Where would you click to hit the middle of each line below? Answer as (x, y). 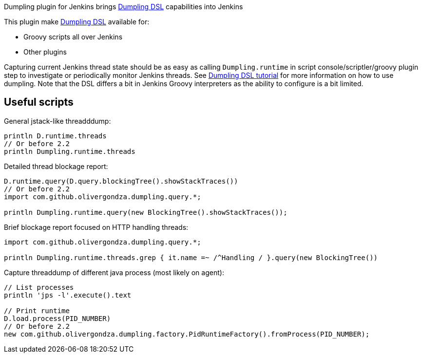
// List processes (39, 287)
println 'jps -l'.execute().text (68, 295)
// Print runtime (37, 310)
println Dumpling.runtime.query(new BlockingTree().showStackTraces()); (146, 212)
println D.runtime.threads (55, 136)
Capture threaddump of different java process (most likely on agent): (114, 272)
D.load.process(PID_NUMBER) (58, 318)
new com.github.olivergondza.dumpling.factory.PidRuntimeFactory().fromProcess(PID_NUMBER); (187, 334)
